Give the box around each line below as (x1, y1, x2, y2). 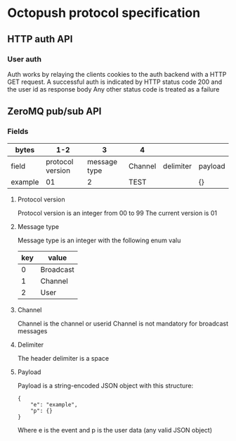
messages (17, 326, 48, 335)
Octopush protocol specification (7, 5, 201, 21)
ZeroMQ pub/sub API (7, 106, 102, 118)
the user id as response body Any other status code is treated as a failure (7, 85, 220, 93)
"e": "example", (30, 401, 78, 408)
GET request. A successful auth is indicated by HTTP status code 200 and (7, 77, 223, 86)
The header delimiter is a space (17, 354, 110, 362)
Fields (7, 127, 29, 137)
